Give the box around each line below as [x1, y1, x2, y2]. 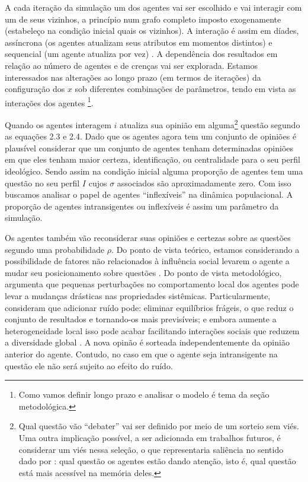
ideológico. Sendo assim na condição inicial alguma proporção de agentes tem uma [5, 165, 303, 177]
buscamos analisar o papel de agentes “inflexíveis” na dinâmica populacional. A [5, 188, 293, 201]
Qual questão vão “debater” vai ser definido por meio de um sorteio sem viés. [18, 420, 299, 432]
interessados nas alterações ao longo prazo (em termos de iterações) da [5, 71, 261, 83]
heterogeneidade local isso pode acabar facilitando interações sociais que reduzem [5, 324, 300, 337]
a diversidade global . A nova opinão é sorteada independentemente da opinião [5, 336, 290, 348]
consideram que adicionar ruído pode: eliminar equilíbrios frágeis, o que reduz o [5, 301, 294, 313]
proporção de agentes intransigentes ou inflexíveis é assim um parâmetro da [5, 199, 279, 212]
